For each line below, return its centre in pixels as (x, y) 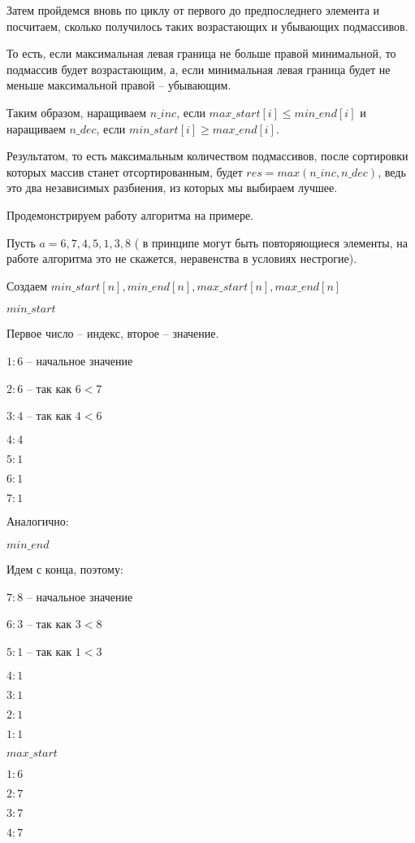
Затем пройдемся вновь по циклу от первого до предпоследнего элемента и (193, 10)
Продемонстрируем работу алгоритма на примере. (130, 214)
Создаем (27, 285)
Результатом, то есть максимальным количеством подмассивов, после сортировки (207, 156)
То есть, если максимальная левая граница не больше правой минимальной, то (201, 53)
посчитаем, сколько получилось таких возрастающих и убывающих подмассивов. (207, 26)
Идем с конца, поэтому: (65, 569)
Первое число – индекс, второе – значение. (113, 333)
